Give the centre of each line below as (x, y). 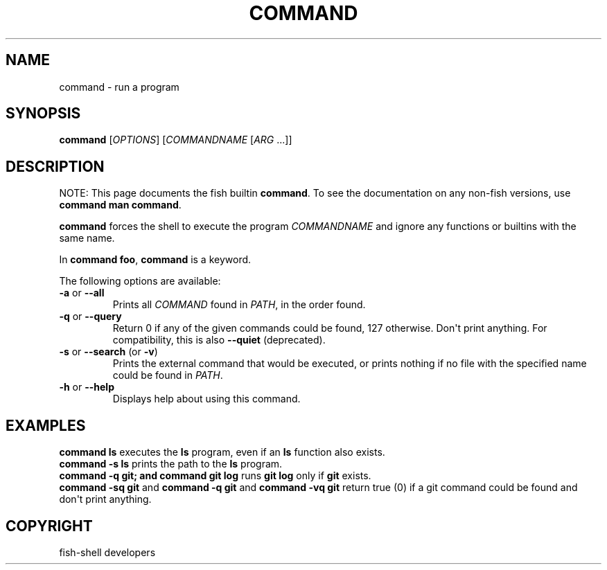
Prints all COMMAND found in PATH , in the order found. (239, 305)
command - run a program (119, 87)
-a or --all (82, 293)
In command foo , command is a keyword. (155, 260)
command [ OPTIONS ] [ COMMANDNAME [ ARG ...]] (176, 140)
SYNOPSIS (43, 114)
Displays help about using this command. (206, 399)
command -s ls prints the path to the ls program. (171, 464)
